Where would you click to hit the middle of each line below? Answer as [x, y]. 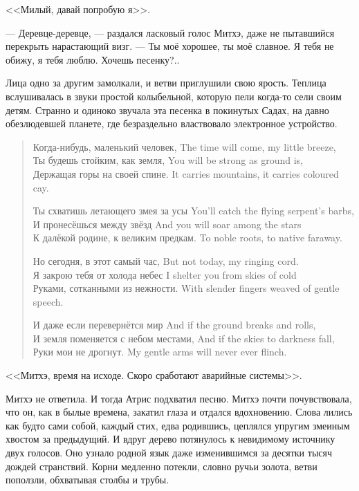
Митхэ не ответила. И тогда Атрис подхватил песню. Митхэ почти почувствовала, [179, 398]
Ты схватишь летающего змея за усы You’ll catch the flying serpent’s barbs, [193, 211]
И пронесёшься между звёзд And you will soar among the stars [167, 224]
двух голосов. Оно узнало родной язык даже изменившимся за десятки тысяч [169, 453]
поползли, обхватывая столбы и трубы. [88, 480]
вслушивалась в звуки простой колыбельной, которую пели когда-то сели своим [174, 96]
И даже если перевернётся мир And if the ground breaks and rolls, [174, 325]
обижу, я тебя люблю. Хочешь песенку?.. [93, 59]
